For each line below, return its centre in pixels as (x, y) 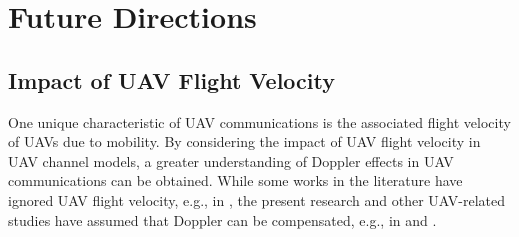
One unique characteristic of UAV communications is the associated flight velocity (259, 121)
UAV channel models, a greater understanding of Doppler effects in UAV (231, 160)
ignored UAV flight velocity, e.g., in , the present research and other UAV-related (257, 199)
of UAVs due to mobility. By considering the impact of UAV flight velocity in (244, 141)
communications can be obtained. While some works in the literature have (235, 180)
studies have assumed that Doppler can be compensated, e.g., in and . (222, 219)
